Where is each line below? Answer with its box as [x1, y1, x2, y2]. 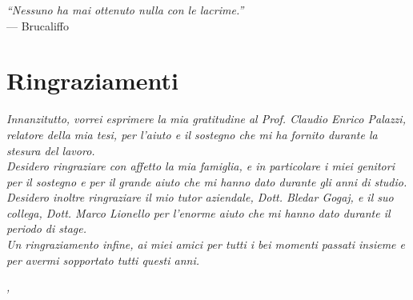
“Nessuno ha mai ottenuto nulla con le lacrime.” [6, 2, 244, 18]
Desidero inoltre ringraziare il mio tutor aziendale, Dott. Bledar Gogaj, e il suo [6, 189, 394, 206]
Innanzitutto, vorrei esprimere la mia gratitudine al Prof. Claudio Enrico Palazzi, [6, 110, 406, 127]
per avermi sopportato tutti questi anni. [6, 251, 199, 268]
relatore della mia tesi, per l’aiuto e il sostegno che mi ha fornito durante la [6, 126, 378, 142]
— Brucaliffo [6, 17, 70, 34]
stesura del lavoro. [6, 142, 95, 158]
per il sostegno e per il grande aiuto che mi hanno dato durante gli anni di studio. [6, 173, 407, 190]
